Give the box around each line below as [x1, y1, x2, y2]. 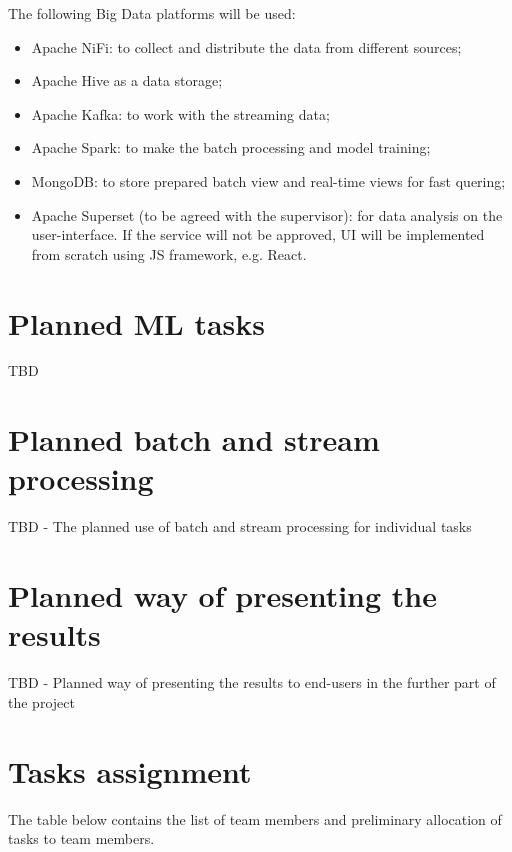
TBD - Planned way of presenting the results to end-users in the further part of [8, 672, 496, 693]
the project [8, 691, 75, 712]
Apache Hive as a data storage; [31, 70, 223, 91]
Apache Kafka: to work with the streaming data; [31, 103, 330, 124]
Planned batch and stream [8, 419, 380, 460]
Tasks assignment [8, 750, 252, 791]
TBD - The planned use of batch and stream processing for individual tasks [8, 516, 472, 537]
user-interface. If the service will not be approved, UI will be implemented [31, 224, 485, 245]
